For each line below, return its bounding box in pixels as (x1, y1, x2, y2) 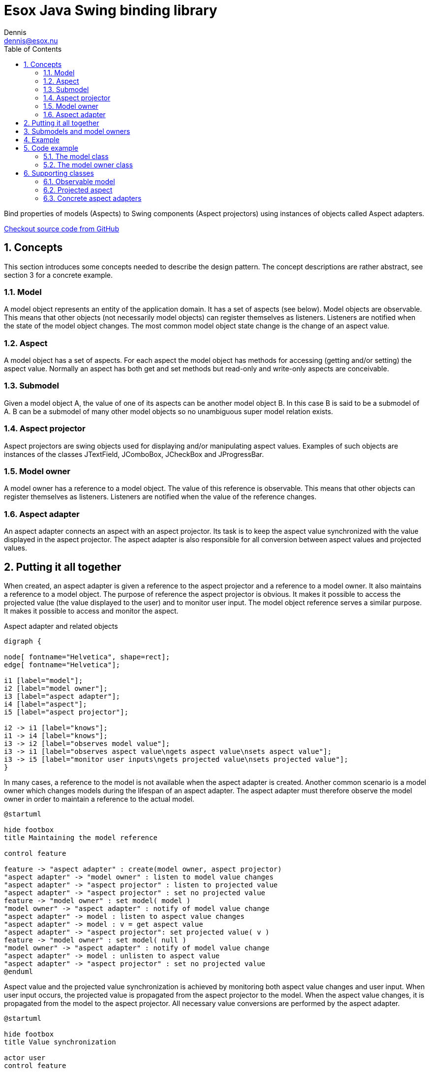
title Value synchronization (4, 1038, 116, 1046)
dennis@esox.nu (4, 36, 58, 45)
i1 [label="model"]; (4, 676, 83, 684)
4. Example (24, 135, 60, 144)
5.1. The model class (43, 152, 109, 161)
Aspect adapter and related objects (4, 621, 118, 630)
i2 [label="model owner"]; (4, 684, 108, 692)
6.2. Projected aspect (43, 185, 113, 194)
